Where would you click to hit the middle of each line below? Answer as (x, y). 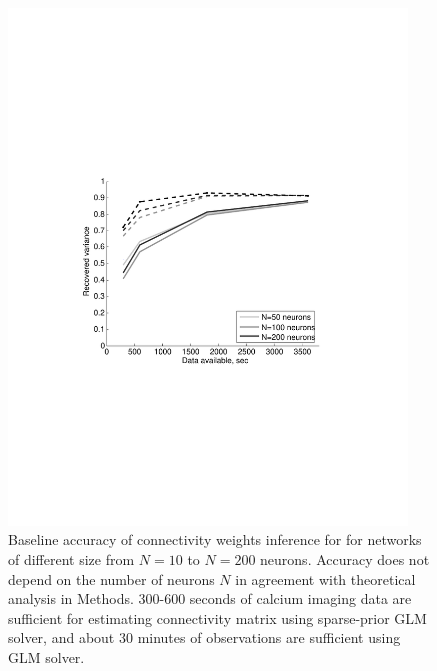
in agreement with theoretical (325, 578)
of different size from (71, 559)
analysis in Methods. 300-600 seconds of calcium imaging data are (210, 598)
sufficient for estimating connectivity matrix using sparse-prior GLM (217, 617)
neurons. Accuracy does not (345, 559)
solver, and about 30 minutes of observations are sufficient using (204, 637)
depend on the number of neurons (111, 578)
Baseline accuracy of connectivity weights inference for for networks (215, 539)
